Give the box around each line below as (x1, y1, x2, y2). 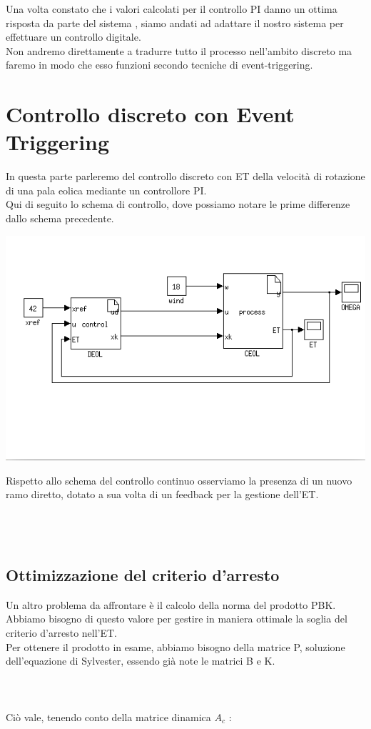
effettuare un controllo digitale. (6, 29, 141, 44)
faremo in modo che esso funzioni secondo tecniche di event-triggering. (6, 57, 313, 72)
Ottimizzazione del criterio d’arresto (6, 564, 280, 586)
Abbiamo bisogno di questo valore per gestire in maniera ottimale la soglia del (6, 611, 347, 626)
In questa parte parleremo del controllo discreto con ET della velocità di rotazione (6, 169, 365, 184)
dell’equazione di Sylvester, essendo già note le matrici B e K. (6, 653, 275, 668)
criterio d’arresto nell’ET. (6, 625, 118, 640)
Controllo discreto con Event (6, 99, 295, 129)
